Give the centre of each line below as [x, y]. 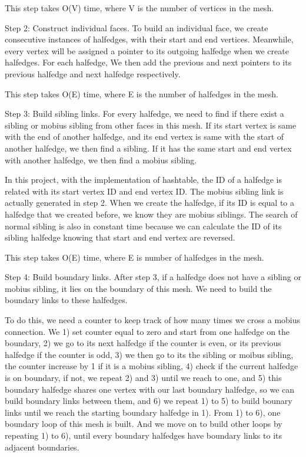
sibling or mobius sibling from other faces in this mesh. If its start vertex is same [151, 125]
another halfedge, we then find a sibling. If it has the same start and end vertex [148, 148]
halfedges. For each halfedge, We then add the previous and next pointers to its [148, 62]
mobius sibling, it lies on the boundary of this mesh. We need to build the [138, 288]
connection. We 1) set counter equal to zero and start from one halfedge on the [147, 331]
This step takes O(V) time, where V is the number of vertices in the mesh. [139, 8]
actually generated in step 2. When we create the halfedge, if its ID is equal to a [150, 203]
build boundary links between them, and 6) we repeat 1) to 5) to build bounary [149, 401]
